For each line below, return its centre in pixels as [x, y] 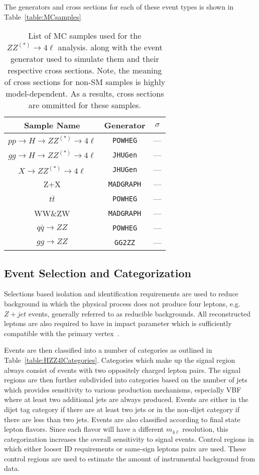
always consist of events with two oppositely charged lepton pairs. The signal [122, 370]
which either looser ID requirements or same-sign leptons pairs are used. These [125, 449]
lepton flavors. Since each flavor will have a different [84, 429]
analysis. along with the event [110, 47]
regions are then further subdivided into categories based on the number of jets [126, 380]
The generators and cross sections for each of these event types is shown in [119, 7]
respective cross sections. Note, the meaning [85, 70]
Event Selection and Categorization [98, 272]
